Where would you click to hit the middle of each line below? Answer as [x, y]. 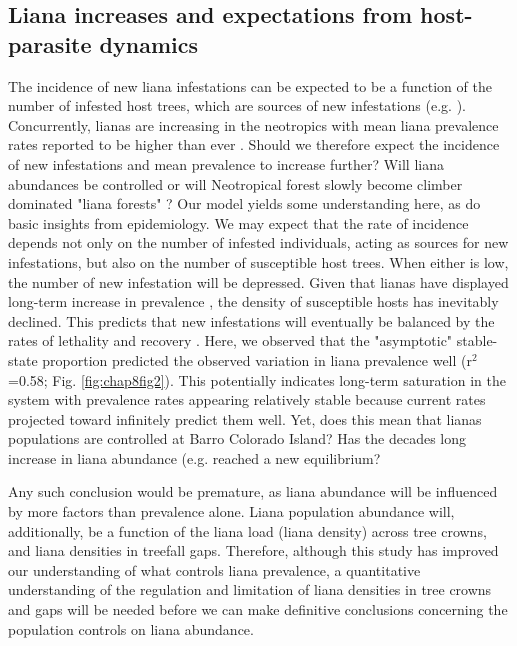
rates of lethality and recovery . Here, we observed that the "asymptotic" [230, 340]
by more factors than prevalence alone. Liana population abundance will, [231, 511]
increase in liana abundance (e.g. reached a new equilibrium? [194, 457]
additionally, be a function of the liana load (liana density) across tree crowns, [247, 530]
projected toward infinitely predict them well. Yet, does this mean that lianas [245, 418]
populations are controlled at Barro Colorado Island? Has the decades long [237, 438]
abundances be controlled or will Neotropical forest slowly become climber [235, 183]
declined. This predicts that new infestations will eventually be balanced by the [251, 320]
